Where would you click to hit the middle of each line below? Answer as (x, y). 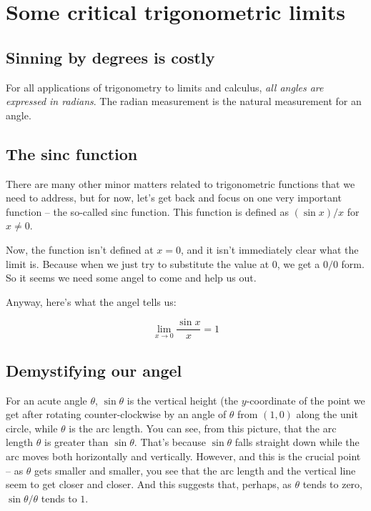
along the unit (327, 414)
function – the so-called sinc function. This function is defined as (147, 211)
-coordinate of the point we (306, 400)
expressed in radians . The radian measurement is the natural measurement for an (184, 101)
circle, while (32, 428)
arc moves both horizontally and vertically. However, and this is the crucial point (183, 456)
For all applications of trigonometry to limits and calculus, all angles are (165, 87)
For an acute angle (46, 400)
